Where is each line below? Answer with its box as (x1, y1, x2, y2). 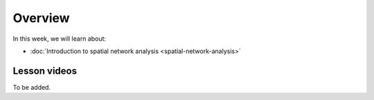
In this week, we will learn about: (12, 34, 107, 43)
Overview (12, 10, 70, 26)
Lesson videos (12, 65, 78, 77)
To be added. (12, 83, 51, 91)
